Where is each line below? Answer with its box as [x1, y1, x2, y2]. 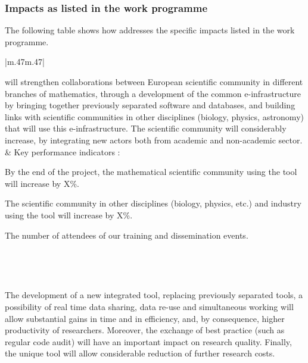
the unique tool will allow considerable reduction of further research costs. [5, 347, 275, 359]
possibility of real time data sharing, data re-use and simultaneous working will [5, 300, 294, 312]
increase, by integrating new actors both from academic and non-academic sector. [5, 133, 303, 146]
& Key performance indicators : [5, 145, 120, 158]
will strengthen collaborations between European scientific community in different [5, 76, 303, 87]
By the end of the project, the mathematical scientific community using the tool [5, 165, 297, 178]
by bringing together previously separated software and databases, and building [5, 99, 295, 111]
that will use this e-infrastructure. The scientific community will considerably [5, 122, 287, 134]
